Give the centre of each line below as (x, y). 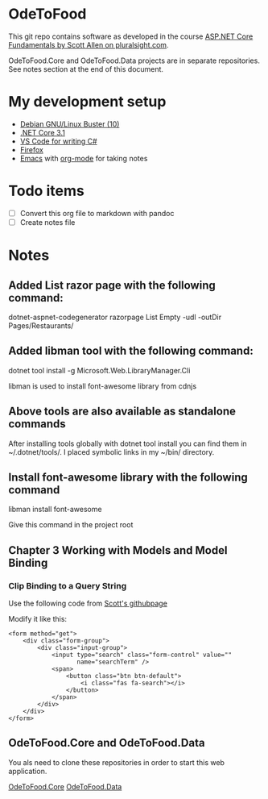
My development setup (87, 102)
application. (28, 771)
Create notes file (47, 222)
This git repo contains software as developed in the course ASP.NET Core (131, 36)
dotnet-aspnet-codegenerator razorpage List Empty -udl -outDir (115, 317)
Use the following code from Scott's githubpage (88, 603)
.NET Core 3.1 (43, 132)
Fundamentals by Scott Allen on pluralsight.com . (89, 44)
